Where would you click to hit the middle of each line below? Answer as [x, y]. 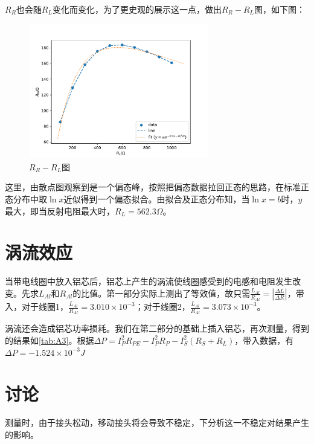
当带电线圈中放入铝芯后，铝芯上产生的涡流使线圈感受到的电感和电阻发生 [149, 281]
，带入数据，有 [264, 340]
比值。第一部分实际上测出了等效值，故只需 [166, 293]
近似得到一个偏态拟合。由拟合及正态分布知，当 [157, 198]
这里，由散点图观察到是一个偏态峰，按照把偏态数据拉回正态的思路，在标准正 [157, 187]
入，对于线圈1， [37, 307]
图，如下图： [280, 9]
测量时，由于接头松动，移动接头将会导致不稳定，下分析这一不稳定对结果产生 [157, 423]
